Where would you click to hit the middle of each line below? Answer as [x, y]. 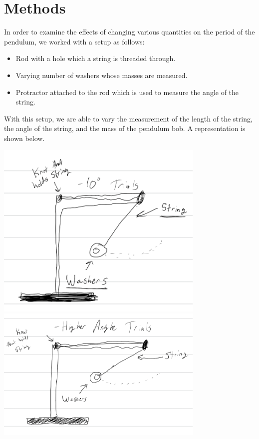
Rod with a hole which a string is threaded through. [96, 58]
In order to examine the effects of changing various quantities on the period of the [129, 32]
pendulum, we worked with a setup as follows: [74, 41]
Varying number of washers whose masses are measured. [102, 75]
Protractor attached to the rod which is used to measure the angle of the [127, 92]
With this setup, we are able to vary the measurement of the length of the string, [128, 118]
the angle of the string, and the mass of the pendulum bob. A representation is [125, 128]
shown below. [24, 138]
